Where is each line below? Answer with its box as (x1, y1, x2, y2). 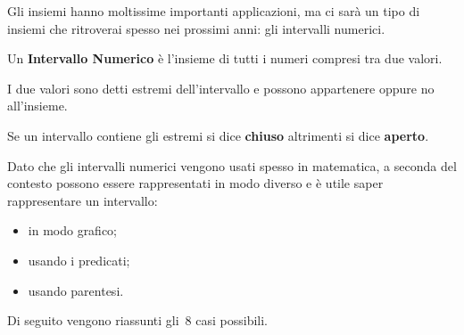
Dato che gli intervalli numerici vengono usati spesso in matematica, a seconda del (7, 156, 457, 175)
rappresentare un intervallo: (7, 191, 158, 209)
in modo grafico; (28, 221, 118, 240)
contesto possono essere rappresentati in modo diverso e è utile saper (7, 174, 384, 192)
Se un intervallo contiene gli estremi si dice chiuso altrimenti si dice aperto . (7, 126, 429, 144)
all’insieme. (7, 96, 68, 115)
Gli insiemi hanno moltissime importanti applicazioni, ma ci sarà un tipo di (7, 2, 420, 20)
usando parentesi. (28, 281, 124, 299)
